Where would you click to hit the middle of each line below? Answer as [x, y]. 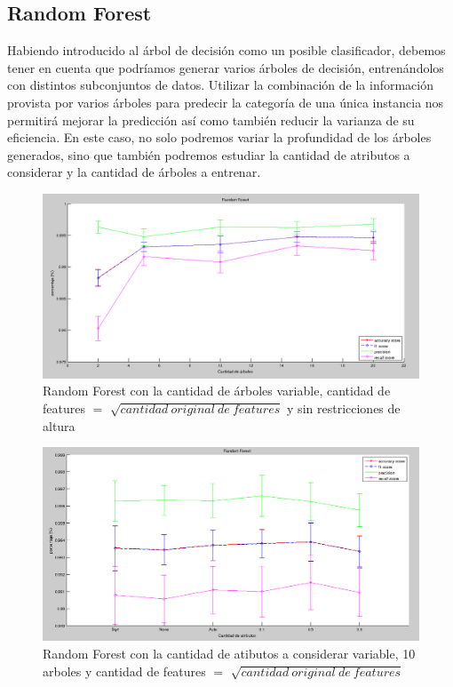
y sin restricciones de [344, 408]
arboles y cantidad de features [124, 671]
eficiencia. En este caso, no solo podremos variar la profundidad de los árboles [219, 137]
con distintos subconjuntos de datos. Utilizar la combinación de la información [220, 85]
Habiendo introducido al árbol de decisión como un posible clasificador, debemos [226, 50]
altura [59, 425]
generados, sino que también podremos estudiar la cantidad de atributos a [209, 154]
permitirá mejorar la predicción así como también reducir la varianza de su [211, 120]
